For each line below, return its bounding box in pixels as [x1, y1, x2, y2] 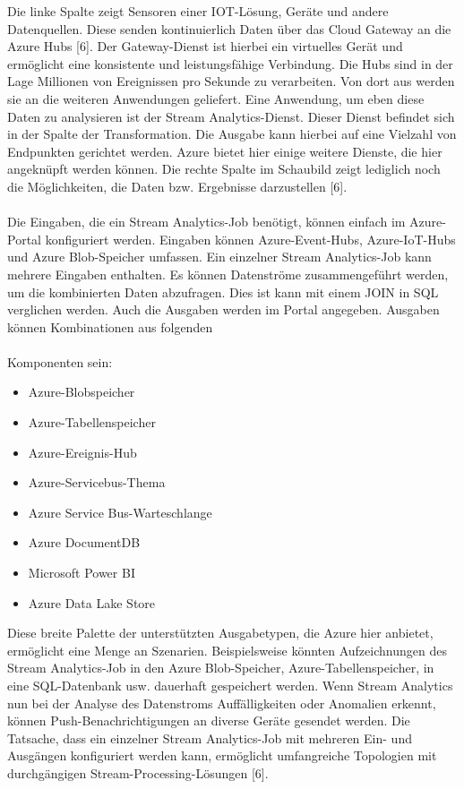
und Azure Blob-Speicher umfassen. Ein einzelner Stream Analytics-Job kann [7, 247, 432, 266]
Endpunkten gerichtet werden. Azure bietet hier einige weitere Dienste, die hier [7, 142, 443, 160]
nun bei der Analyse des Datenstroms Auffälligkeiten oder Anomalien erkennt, [7, 693, 436, 712]
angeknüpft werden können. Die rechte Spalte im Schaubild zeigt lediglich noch [7, 159, 441, 178]
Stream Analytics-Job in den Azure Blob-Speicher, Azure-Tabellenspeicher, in [7, 658, 434, 677]
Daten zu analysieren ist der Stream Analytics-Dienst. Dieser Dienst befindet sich [7, 107, 455, 125]
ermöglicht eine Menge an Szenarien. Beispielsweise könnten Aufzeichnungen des [7, 640, 447, 659]
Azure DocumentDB [28, 533, 141, 552]
